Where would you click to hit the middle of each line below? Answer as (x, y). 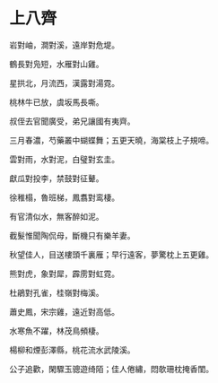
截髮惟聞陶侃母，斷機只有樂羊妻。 (72, 235)
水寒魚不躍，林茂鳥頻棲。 (57, 331)
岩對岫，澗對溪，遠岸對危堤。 (64, 45)
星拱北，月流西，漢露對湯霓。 (64, 83)
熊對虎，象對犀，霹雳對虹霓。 (64, 274)
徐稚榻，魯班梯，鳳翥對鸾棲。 (64, 197)
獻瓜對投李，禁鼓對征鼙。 (57, 178)
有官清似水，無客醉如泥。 (57, 216)
